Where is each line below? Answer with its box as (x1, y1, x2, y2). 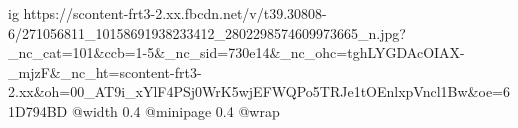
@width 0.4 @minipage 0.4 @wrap (71, 100, 280, 121)
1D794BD (8, 100, 68, 121)
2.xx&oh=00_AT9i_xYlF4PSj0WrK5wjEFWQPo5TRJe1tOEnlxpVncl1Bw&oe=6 (8, 81, 511, 102)
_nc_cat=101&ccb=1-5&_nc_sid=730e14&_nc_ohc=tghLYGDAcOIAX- (8, 42, 465, 63)
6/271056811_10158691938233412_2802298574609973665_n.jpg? (8, 22, 406, 43)
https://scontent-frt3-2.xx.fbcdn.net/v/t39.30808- (23, 3, 327, 23)
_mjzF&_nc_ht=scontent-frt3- (8, 61, 202, 82)
